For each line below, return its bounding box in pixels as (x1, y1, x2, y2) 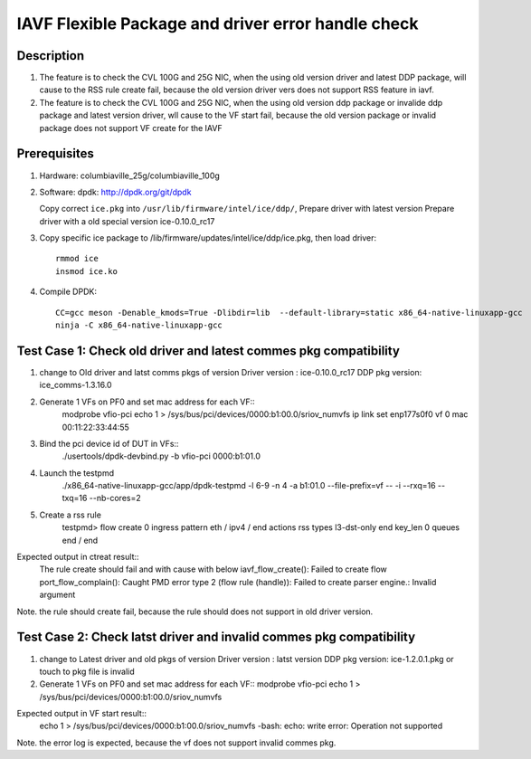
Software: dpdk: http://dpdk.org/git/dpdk (39, 186, 192, 197)
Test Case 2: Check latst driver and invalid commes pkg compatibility (16, 630, 416, 645)
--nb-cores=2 (89, 493, 142, 504)
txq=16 (62, 493, 88, 504)
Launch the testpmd (39, 467, 115, 479)
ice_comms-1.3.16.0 (39, 380, 112, 391)
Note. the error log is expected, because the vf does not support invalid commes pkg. (16, 737, 337, 748)
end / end (62, 535, 99, 546)
